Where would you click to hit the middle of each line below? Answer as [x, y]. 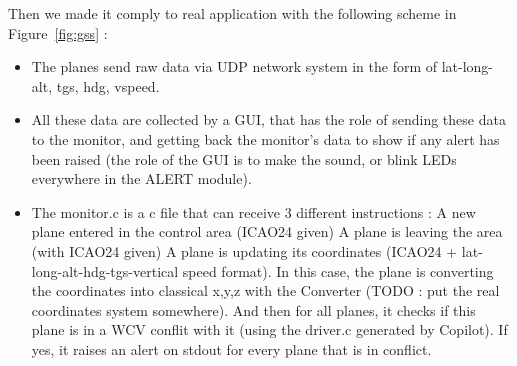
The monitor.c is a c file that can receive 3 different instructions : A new [253, 211]
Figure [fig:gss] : [58, 32]
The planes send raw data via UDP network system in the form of [234, 66]
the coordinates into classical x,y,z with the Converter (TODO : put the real [265, 290]
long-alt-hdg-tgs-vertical [105, 270]
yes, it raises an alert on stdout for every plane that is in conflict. [231, 348]
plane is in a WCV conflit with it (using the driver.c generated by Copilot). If [269, 329]
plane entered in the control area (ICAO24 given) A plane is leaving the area [267, 231]
